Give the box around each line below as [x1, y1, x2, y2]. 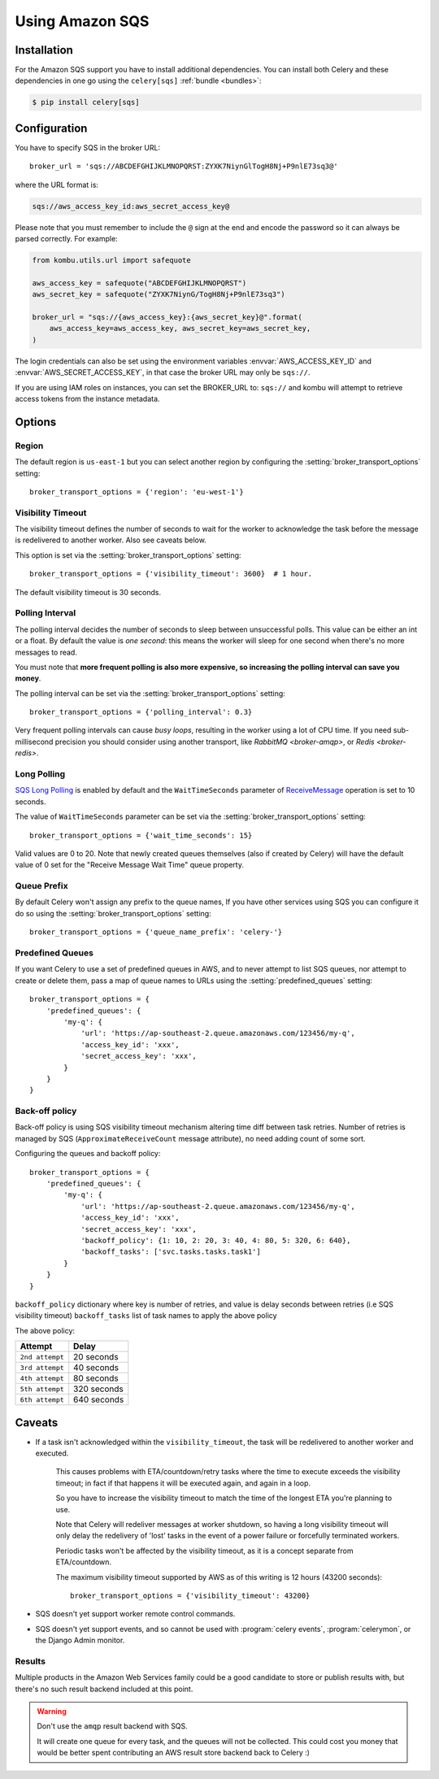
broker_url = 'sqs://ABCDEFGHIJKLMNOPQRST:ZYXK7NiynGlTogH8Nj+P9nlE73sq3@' [29, 162, 338, 171]
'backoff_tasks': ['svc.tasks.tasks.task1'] [80, 1247, 262, 1256]
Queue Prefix [15, 881, 68, 892]
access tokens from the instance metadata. [15, 394, 160, 403]
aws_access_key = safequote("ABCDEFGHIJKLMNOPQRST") [32, 278, 247, 288]
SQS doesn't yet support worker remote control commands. [35, 1609, 236, 1619]
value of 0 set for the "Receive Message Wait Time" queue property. [15, 860, 244, 870]
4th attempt [20, 1374, 64, 1382]
